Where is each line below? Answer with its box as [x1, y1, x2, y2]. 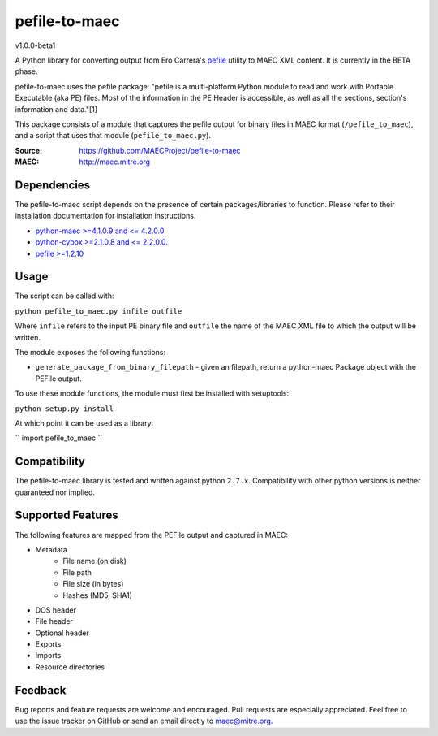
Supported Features [15, 509, 119, 522]
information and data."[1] [15, 104, 97, 114]
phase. [15, 67, 38, 76]
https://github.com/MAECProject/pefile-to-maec [79, 145, 241, 155]
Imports [35, 651, 62, 660]
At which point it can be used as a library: [15, 418, 154, 428]
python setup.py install [15, 404, 114, 413]
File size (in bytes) [62, 579, 124, 589]
